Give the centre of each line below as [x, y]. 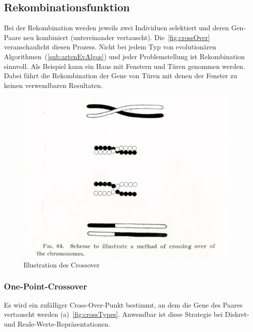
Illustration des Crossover [62, 264]
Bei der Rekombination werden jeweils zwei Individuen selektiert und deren [116, 28]
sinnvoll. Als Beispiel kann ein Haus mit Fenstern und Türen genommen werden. [125, 66]
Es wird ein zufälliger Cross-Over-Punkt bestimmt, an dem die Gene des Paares [123, 304]
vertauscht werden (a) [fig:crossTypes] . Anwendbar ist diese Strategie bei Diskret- [126, 314]
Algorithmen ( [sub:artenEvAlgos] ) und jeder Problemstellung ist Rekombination [125, 56]
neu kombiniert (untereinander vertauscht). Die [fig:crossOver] [116, 37]
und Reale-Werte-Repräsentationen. [57, 323]
